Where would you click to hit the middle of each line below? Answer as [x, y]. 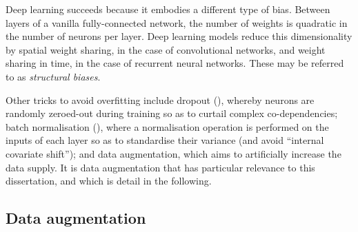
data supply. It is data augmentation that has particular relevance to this [160, 167]
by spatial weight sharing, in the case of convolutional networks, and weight [166, 49]
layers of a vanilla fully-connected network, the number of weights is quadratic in [177, 22]
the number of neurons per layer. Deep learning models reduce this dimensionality [179, 36]
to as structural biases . [53, 76]
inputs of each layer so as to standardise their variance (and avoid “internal [165, 140]
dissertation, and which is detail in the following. [109, 181]
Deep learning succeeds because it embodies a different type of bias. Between [168, 9]
